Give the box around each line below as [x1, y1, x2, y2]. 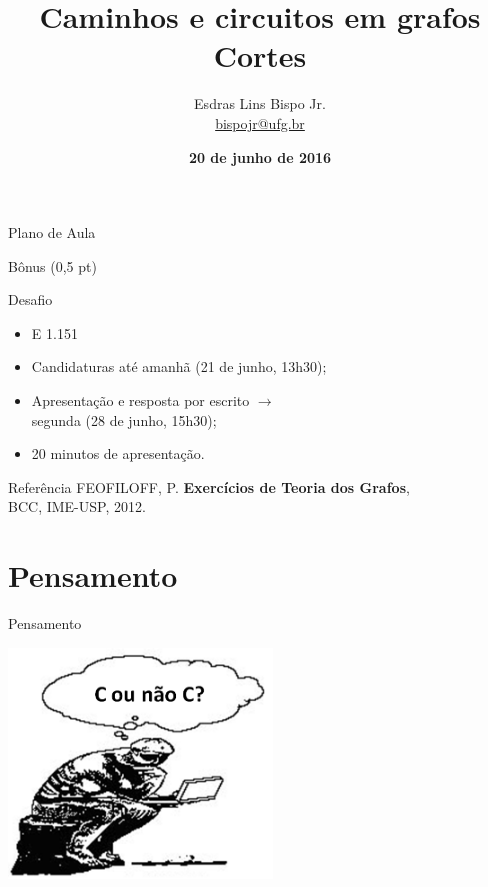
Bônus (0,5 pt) [8, 255, 97, 276]
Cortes [213, 35, 307, 76]
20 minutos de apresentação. [31, 443, 205, 464]
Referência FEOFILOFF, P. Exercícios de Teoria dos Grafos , [8, 476, 410, 497]
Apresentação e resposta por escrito [31, 390, 250, 411]
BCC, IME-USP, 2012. [8, 496, 146, 517]
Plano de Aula [8, 222, 96, 243]
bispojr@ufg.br [215, 112, 305, 133]
